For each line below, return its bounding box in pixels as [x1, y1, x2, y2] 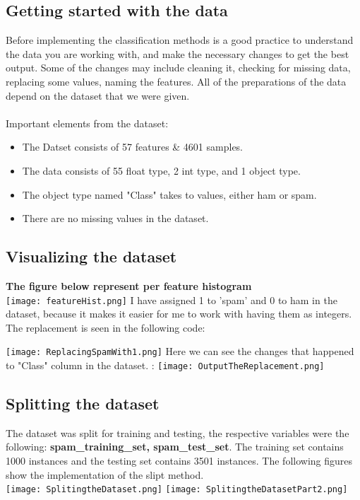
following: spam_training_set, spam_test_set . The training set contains [6, 439, 344, 454]
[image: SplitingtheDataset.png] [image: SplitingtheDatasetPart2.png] [6, 484, 348, 495]
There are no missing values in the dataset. [22, 211, 209, 226]
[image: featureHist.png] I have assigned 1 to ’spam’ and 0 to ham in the [6, 292, 337, 307]
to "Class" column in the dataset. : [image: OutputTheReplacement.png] [6, 358, 325, 373]
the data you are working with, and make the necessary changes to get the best [6, 46, 349, 61]
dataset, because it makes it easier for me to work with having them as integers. [6, 306, 352, 321]
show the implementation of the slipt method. [6, 467, 204, 482]
